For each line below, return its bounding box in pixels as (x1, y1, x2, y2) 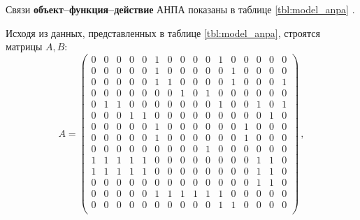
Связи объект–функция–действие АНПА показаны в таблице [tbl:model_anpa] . (6, 2, 355, 16)
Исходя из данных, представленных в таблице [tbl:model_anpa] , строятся (6, 25, 320, 40)
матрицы (6, 39, 43, 54)
